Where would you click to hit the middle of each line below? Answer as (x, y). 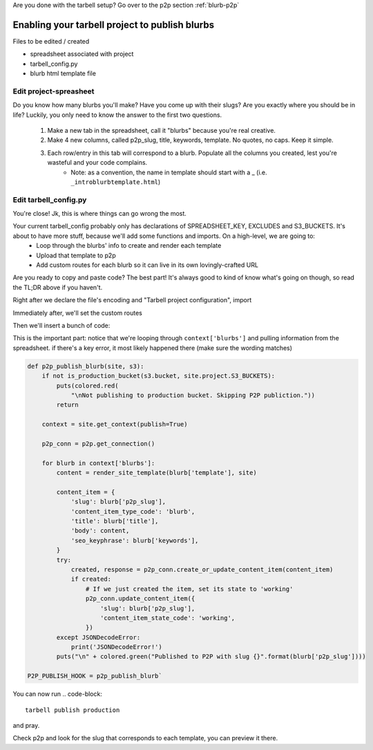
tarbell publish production (73, 710)
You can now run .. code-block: (58, 694)
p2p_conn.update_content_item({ (140, 599)
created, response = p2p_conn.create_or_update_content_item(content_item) (202, 569)
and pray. (26, 726)
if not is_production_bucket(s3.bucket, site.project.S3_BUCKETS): (159, 376)
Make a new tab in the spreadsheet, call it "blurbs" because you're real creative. (162, 130)
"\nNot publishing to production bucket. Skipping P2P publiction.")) (193, 395)
